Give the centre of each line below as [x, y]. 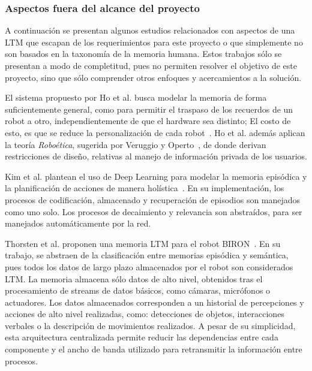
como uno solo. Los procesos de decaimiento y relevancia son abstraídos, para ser [154, 211]
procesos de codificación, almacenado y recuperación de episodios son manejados [153, 199]
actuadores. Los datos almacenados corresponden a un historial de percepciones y [154, 302]
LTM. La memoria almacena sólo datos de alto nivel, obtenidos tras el [134, 278]
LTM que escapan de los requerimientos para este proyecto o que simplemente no [154, 42]
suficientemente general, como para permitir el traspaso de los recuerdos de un [149, 109]
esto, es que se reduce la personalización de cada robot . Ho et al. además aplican [155, 132]
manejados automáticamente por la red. [78, 223]
